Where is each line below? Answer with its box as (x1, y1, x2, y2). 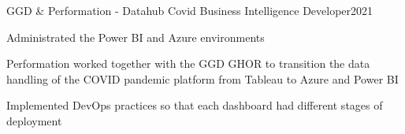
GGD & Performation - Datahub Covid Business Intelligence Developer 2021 (6, 2, 373, 18)
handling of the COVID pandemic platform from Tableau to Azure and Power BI (6, 70, 399, 87)
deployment (6, 112, 62, 128)
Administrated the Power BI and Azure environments (6, 28, 265, 45)
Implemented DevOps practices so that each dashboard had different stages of (6, 97, 383, 114)
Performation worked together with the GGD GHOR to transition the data (6, 55, 370, 72)
